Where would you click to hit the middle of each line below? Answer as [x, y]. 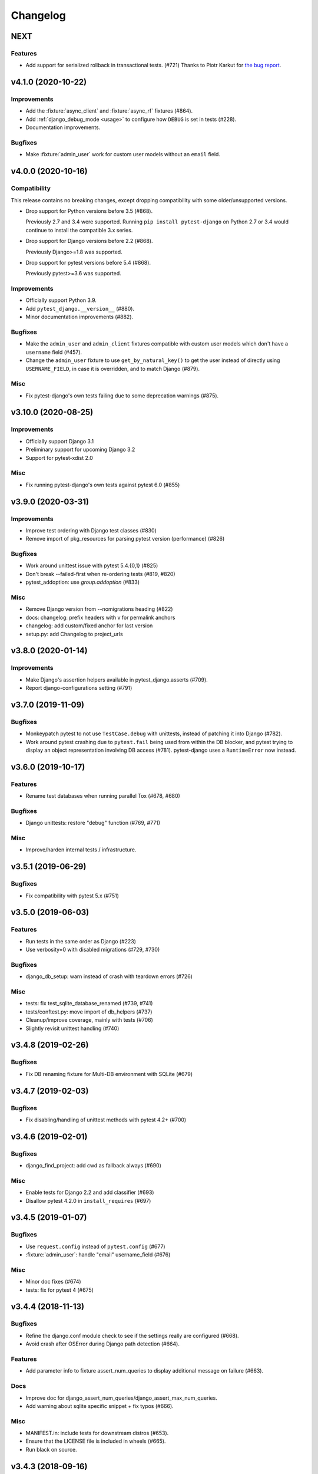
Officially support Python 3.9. [61, 300]
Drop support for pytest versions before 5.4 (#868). [88, 262]
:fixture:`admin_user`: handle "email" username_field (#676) [98, 1255]
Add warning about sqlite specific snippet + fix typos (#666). [100, 1406]
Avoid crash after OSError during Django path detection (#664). [102, 1344]
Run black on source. [51, 1449]
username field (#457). [54, 352]
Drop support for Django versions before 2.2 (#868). [89, 241]
